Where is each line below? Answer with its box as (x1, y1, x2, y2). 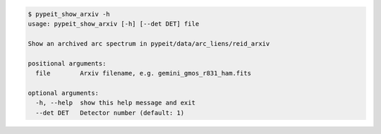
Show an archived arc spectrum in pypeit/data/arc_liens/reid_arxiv (28, 39, 270, 47)
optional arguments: (28, 89, 99, 97)
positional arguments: (28, 59, 107, 67)
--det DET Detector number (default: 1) (35, 109, 185, 116)
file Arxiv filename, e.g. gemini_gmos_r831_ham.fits (35, 69, 252, 77)
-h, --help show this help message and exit (35, 99, 195, 107)
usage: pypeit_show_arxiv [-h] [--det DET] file (28, 20, 200, 28)
